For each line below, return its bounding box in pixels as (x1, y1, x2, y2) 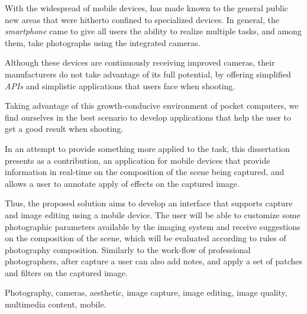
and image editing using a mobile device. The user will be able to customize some (5, 208, 300, 221)
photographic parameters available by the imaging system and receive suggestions (5, 220, 300, 232)
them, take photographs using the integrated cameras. (5, 36, 201, 48)
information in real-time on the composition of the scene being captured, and (5, 166, 285, 178)
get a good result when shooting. (5, 122, 124, 135)
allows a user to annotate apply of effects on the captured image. (5, 177, 240, 189)
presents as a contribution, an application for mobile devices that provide (5, 154, 270, 166)
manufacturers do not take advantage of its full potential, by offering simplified (5, 67, 291, 80)
